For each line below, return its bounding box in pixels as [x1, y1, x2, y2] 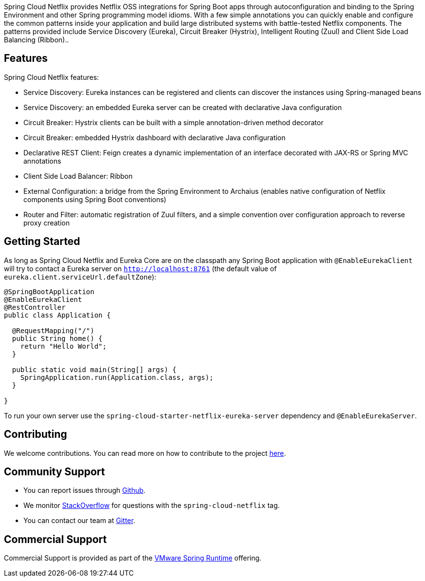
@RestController [4, 303, 66, 311]
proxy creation [23, 218, 70, 227]
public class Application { [4, 311, 111, 319]
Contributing [4, 428, 67, 441]
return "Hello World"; [20, 342, 107, 350]
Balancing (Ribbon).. [4, 36, 69, 44]
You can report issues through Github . [23, 486, 146, 495]
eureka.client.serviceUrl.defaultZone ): [4, 272, 156, 281]
